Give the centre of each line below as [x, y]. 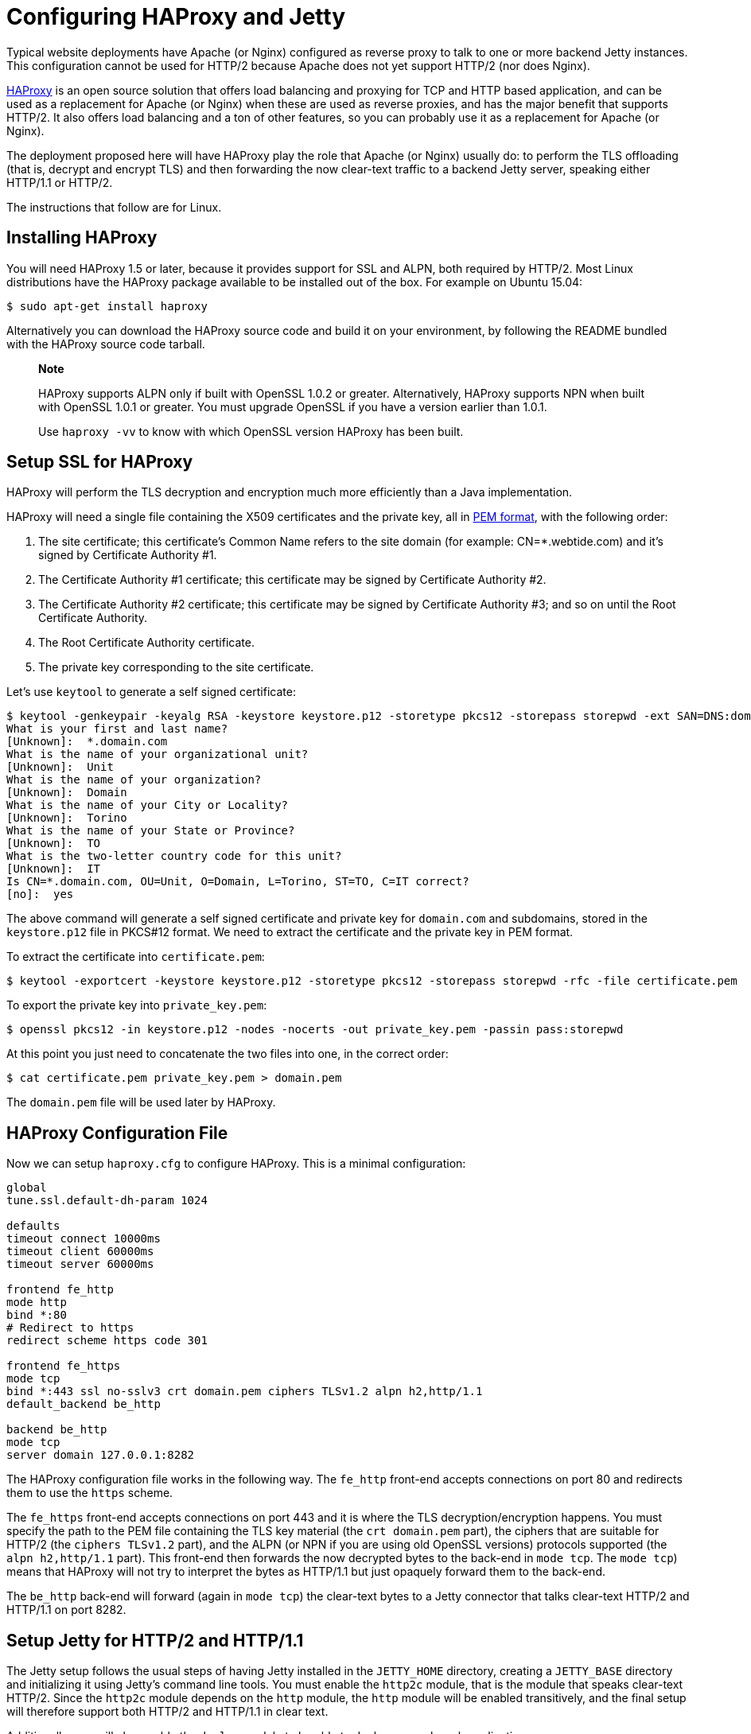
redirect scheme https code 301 [107, 1341]
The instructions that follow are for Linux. [114, 207]
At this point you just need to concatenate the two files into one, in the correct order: [228, 1054]
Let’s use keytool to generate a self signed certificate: [151, 692]
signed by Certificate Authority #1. [128, 555]
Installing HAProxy [82, 238]
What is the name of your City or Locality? [148, 805]
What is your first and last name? [117, 729]
